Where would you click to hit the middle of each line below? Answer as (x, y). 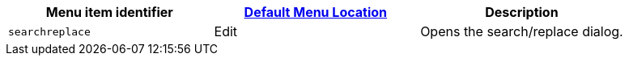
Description (522, 12)
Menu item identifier (109, 12)
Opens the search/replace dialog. (522, 31)
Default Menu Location (316, 12)
